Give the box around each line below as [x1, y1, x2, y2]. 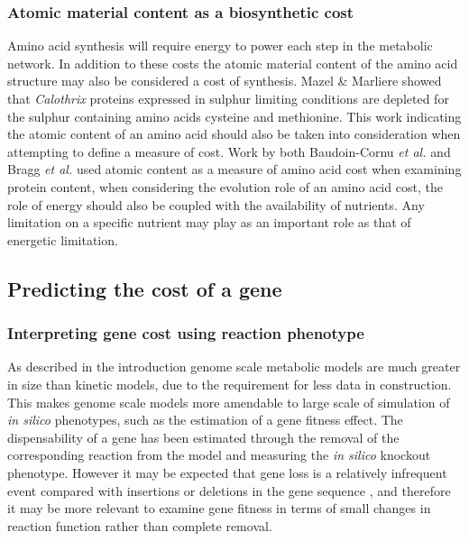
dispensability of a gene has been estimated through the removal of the [7, 427, 400, 446]
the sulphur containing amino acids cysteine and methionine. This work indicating [7, 106, 462, 125]
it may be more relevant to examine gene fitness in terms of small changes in [7, 499, 431, 518]
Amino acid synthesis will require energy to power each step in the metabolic [7, 36, 433, 55]
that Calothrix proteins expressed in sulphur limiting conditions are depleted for [7, 89, 449, 107]
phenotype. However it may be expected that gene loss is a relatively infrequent [7, 463, 447, 481]
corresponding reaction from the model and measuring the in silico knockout [7, 445, 431, 464]
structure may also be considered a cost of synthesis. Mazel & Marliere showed [7, 71, 442, 90]
